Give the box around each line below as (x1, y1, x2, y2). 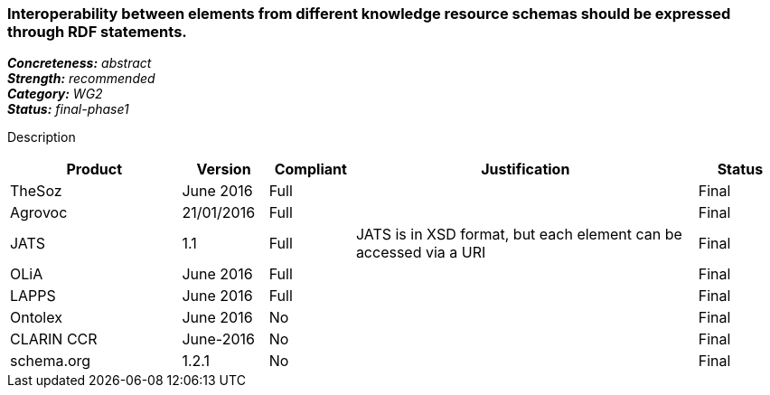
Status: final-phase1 (7, 101, 129, 118)
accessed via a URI (355, 243, 486, 262)
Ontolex (10, 308, 62, 327)
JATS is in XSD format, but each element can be (355, 225, 682, 244)
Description (7, 129, 76, 146)
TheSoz (10, 182, 62, 201)
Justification (481, 160, 570, 179)
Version (196, 160, 251, 179)
